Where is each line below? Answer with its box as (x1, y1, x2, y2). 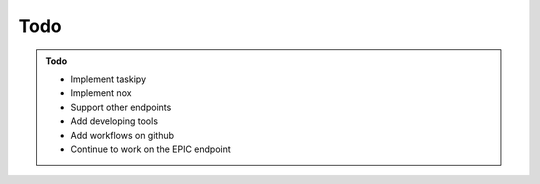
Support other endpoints (70, 101, 172, 113)
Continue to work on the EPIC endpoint (70, 143, 232, 155)
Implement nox (70, 87, 132, 99)
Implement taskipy (70, 73, 147, 85)
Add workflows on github (70, 129, 175, 141)
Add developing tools (70, 115, 159, 127)
